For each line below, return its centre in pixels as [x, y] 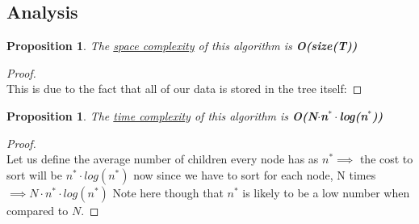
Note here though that [168, 192]
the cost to [386, 159]
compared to [38, 210]
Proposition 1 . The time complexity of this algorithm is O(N [162, 115]
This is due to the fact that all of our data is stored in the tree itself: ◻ [184, 89]
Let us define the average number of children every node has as [163, 159]
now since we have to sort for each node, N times [255, 174]
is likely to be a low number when [326, 192]
